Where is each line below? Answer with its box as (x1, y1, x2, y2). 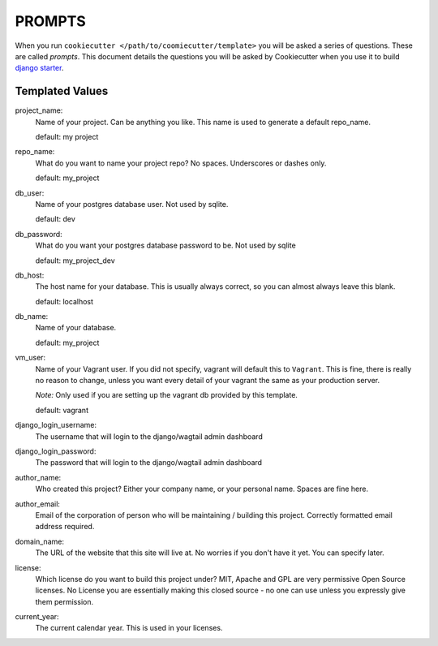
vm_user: (15, 353, 46, 363)
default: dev (35, 214, 76, 224)
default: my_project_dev (35, 256, 115, 265)
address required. (35, 522, 95, 532)
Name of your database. (35, 323, 117, 333)
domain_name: (15, 536, 65, 546)
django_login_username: (15, 420, 97, 430)
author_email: (15, 499, 61, 509)
